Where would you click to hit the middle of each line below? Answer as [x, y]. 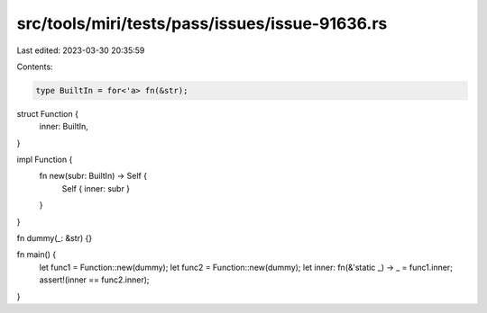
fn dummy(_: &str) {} [55, 238]
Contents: [35, 67]
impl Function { [45, 160]
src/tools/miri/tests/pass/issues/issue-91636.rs [202, 23]
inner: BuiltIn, [64, 127]
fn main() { [37, 255]
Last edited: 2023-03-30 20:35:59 [81, 50]
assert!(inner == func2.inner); [94, 280]
